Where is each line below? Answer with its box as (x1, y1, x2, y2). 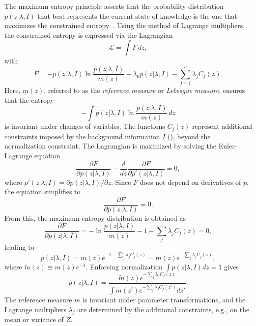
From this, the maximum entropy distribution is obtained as (4, 212, 186, 223)
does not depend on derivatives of (140, 177, 241, 187)
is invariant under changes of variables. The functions (4, 121, 165, 131)
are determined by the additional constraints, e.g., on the (77, 304, 250, 314)
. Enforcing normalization (85, 262, 163, 272)
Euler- (218, 141, 237, 151)
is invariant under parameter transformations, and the (83, 295, 246, 305)
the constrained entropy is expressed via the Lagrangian (4, 30, 173, 40)
